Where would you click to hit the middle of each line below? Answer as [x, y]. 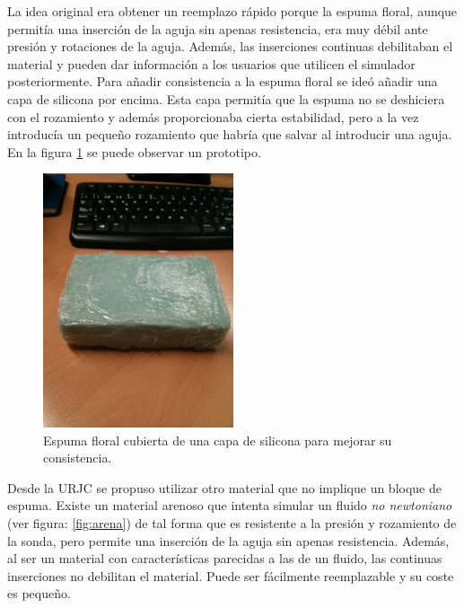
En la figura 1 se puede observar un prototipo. [134, 151]
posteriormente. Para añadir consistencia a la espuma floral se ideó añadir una [223, 81]
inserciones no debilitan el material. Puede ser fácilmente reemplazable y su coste [231, 575]
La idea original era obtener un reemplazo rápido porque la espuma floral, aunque [232, 11]
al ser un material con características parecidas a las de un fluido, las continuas [225, 558]
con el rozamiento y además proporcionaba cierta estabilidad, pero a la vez [213, 116]
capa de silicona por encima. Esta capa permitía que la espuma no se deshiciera [226, 98]
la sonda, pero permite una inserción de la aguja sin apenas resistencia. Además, [228, 540]
